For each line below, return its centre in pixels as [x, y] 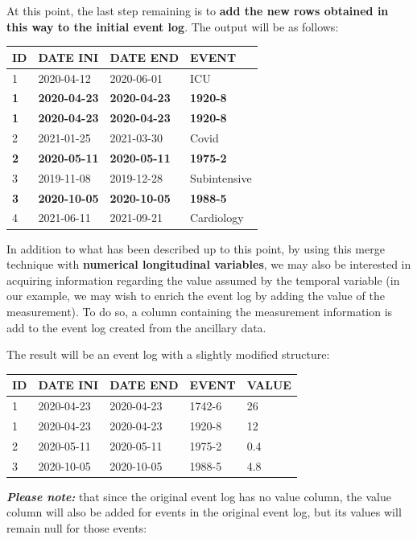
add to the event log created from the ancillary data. [136, 327]
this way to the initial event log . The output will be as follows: [173, 26]
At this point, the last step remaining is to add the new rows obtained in [198, 10]
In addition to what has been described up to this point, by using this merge [196, 248]
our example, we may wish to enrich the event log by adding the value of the [196, 296]
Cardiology [217, 218]
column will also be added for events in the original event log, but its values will [204, 512]
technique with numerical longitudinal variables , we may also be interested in [209, 264]
